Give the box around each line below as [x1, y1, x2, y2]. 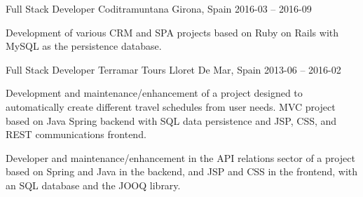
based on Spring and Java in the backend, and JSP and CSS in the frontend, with [6, 164, 358, 179]
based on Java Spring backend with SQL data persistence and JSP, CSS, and [6, 113, 337, 128]
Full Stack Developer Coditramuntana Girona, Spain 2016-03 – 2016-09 [6, 1, 312, 15]
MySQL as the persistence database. [6, 39, 162, 53]
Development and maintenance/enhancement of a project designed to [6, 86, 303, 100]
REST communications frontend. [6, 127, 146, 142]
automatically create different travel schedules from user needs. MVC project [6, 99, 336, 114]
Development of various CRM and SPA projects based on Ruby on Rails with [6, 25, 339, 39]
